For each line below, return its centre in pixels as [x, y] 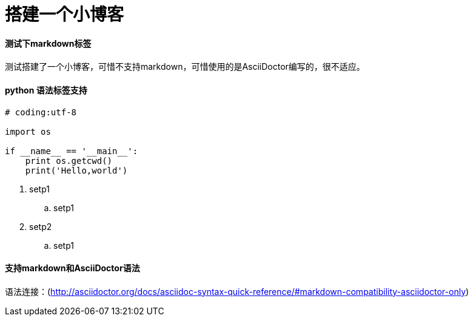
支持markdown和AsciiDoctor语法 [72, 268]
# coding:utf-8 [41, 112]
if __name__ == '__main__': [72, 151]
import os [28, 131]
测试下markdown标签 [48, 43]
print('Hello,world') [76, 170]
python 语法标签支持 [46, 90]
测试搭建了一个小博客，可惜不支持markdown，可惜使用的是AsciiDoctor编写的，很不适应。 [185, 67]
